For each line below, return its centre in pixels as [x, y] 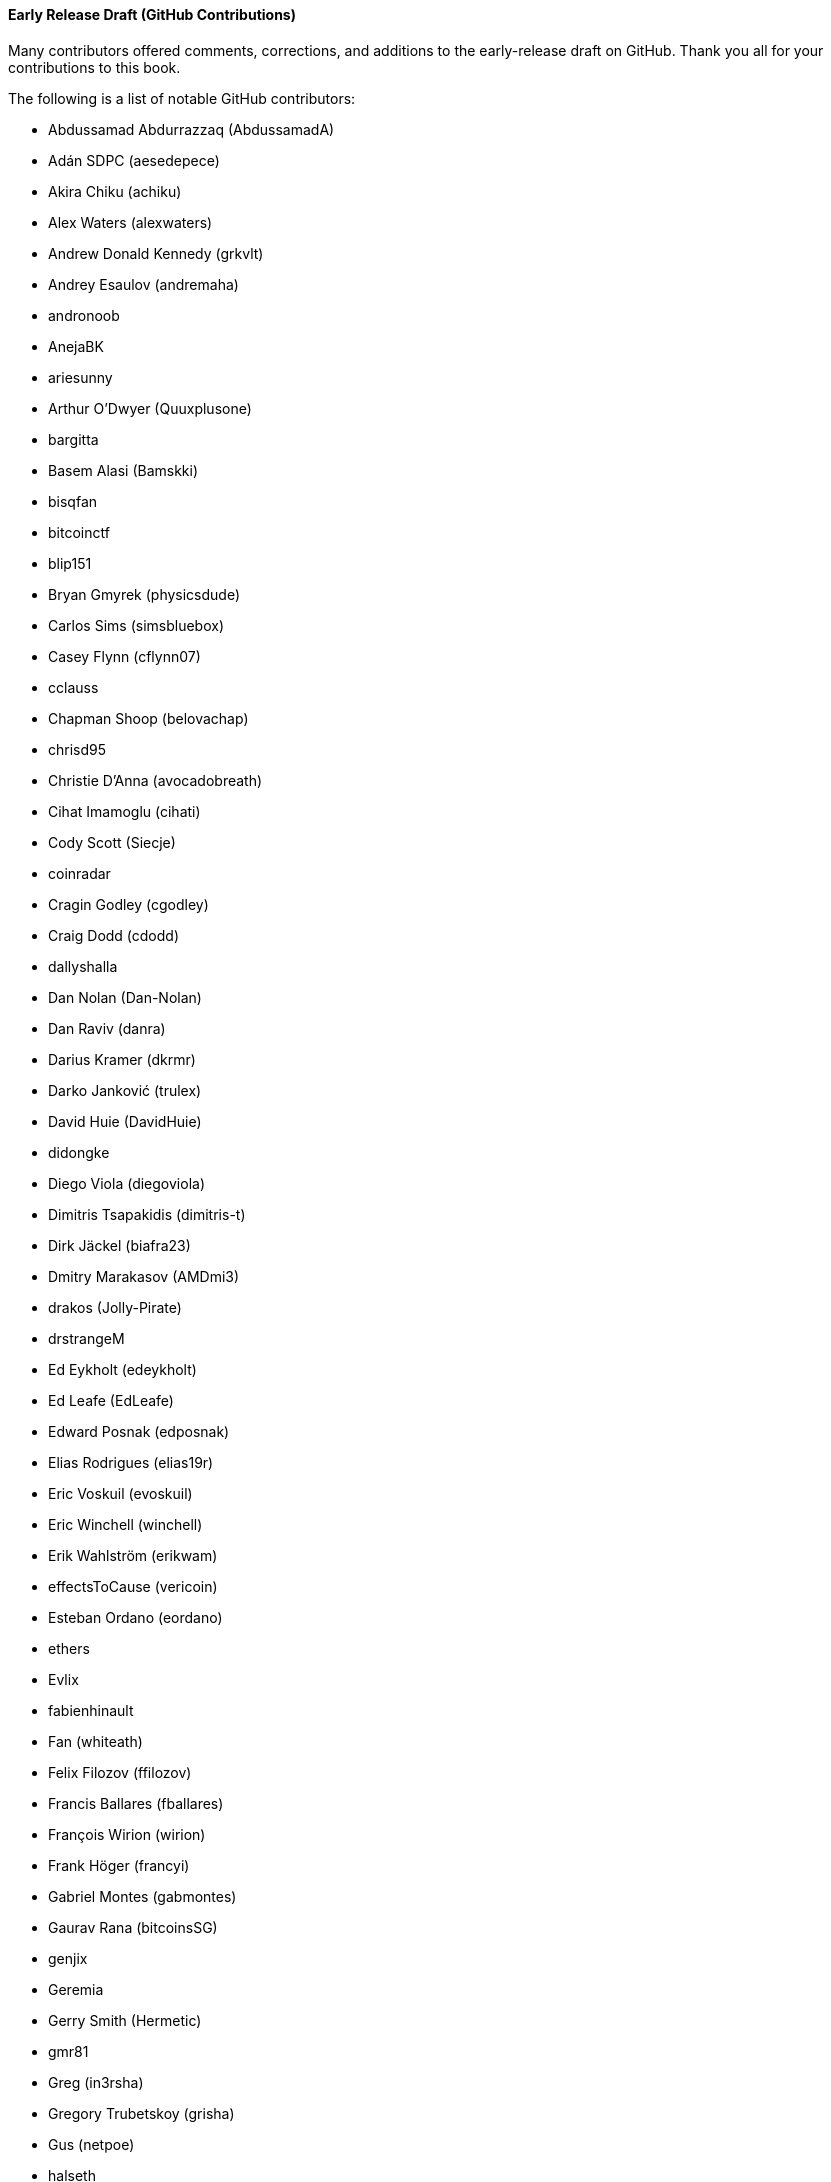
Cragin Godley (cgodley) [128, 904]
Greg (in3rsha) [96, 2082]
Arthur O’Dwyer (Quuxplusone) [150, 408]
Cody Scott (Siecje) [112, 842]
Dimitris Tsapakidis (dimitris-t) [147, 1214]
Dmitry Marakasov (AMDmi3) [144, 1276]
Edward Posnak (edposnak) [139, 1431]
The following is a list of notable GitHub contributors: [182, 98]
